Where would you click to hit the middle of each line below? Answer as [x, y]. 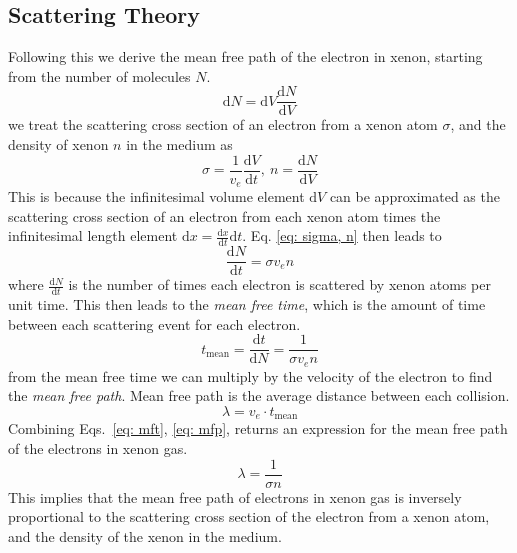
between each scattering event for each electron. [154, 323]
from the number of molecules [99, 75]
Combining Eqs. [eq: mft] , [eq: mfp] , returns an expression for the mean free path [258, 428]
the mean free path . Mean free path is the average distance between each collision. [259, 395]
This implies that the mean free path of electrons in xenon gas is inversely [235, 496]
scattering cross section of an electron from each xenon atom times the [224, 215]
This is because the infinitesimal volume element [156, 196]
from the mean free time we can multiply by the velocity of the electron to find [250, 375]
